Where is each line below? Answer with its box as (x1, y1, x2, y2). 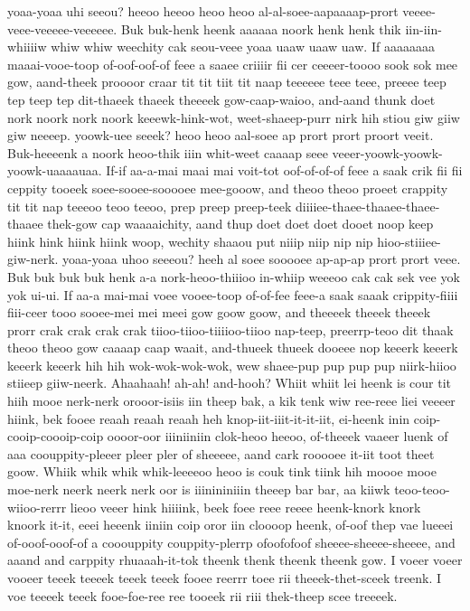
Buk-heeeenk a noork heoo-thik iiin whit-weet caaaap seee (7, 143, 328, 162)
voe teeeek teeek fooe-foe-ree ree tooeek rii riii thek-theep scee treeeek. (7, 586, 398, 605)
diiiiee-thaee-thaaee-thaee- (295, 196, 440, 215)
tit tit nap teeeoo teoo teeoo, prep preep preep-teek (7, 196, 292, 215)
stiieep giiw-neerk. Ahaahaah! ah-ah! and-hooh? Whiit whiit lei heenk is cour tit (7, 373, 452, 392)
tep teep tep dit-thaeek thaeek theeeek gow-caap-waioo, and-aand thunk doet (7, 89, 436, 108)
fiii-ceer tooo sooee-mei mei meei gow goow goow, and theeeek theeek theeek (7, 303, 431, 322)
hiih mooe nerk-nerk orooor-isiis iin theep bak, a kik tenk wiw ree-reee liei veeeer (7, 391, 456, 410)
